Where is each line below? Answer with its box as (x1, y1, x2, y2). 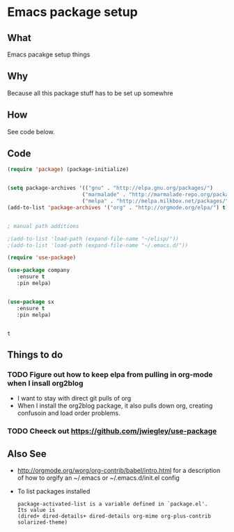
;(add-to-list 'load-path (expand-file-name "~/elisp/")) (7, 235, 179, 242)
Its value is (17, 506, 56, 513)
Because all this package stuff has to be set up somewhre (7, 88, 173, 97)
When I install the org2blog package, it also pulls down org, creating (17, 401, 213, 410)
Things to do (7, 348, 63, 360)
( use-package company (7, 267, 70, 274)
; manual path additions (7, 223, 79, 229)
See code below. (7, 127, 56, 136)
